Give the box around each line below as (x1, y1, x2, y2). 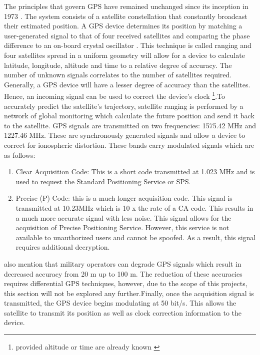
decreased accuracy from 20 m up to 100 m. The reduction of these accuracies (4, 268, 242, 279)
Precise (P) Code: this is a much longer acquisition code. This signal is (15, 193, 232, 203)
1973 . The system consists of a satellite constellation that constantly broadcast (4, 10, 247, 21)
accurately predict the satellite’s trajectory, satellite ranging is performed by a (4, 100, 243, 111)
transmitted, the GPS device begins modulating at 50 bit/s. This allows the (4, 298, 236, 308)
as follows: (4, 149, 35, 160)
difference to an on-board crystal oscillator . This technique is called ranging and (4, 40, 251, 50)
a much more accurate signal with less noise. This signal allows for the (15, 212, 231, 223)
